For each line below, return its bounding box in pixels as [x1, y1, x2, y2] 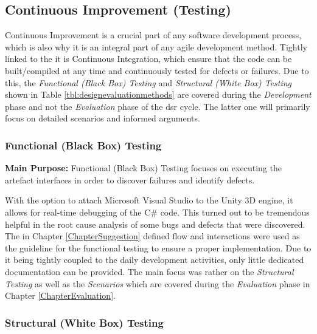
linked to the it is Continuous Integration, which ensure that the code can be [5, 52, 292, 65]
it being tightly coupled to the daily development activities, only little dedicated [5, 253, 304, 266]
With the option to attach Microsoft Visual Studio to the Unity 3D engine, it [5, 194, 293, 206]
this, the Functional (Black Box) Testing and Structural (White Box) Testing [5, 76, 292, 89]
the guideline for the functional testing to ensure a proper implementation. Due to [5, 241, 312, 254]
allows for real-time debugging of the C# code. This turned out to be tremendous [5, 205, 310, 218]
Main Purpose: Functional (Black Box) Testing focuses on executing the [5, 162, 282, 174]
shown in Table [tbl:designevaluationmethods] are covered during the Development [5, 88, 312, 101]
